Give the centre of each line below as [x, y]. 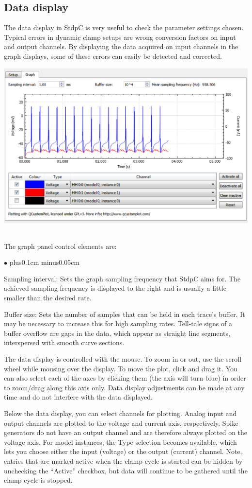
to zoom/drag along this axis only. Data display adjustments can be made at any [124, 387]
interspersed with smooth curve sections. [64, 342]
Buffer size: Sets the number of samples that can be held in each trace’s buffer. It [125, 314]
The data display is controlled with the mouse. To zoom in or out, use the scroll [123, 359]
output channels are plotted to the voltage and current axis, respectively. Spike [121, 423]
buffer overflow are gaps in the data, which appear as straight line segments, [117, 333]
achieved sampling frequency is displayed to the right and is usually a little [115, 288]
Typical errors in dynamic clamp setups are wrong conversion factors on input [120, 37]
